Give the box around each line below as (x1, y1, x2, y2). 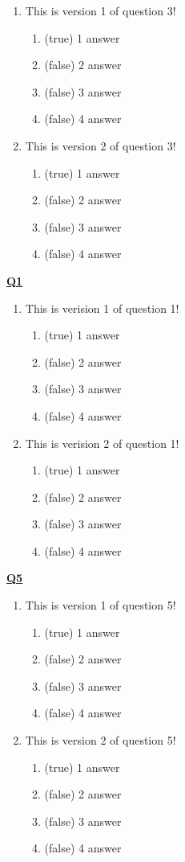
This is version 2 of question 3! (25, 137, 176, 154)
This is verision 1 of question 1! (25, 299, 179, 316)
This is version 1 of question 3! (25, 2, 176, 18)
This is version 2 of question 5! (25, 732, 176, 749)
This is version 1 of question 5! (25, 597, 176, 614)
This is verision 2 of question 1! (25, 434, 179, 451)
